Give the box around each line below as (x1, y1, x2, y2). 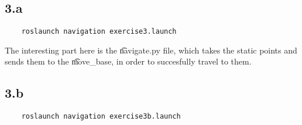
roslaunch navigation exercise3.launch (21, 27, 177, 36)
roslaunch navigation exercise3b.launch (21, 112, 181, 121)
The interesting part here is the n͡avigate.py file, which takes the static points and (5, 44, 297, 56)
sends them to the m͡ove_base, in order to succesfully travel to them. (5, 55, 252, 67)
